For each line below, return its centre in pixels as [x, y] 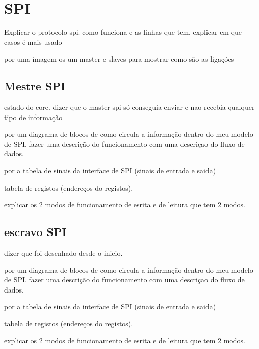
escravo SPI [35, 232]
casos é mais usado [33, 42]
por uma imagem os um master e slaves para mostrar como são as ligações [119, 59]
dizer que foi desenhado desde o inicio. [63, 253]
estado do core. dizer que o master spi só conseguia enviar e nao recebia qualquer [129, 107]
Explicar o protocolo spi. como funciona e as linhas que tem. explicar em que [123, 32]
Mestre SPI [35, 86]
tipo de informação [33, 117]
